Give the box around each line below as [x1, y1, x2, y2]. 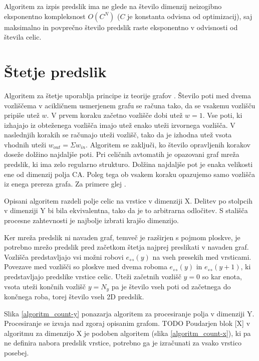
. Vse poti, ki [202, 110, 242, 120]
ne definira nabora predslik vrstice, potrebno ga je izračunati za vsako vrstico [4, 337, 241, 348]
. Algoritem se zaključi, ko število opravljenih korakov [86, 139, 250, 149]
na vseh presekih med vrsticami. [152, 251, 251, 262]
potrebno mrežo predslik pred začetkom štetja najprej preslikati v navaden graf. [4, 242, 249, 252]
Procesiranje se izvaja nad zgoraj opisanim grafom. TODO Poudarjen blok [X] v [4, 318, 250, 328]
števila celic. [4, 32, 42, 42]
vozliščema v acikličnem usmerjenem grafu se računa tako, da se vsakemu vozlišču [4, 100, 255, 110]
